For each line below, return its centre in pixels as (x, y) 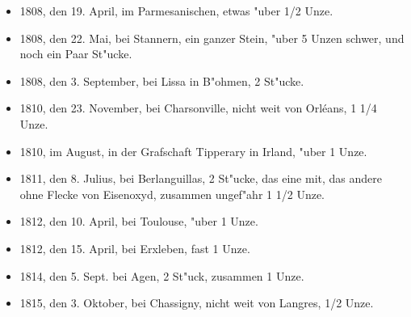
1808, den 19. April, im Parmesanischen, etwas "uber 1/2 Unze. (176, 11)
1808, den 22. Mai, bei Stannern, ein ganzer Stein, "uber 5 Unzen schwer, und (212, 38)
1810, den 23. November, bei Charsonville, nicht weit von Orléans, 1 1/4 (198, 108)
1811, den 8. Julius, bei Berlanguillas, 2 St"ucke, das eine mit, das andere (201, 178)
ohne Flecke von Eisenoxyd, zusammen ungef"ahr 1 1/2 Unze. (172, 194)
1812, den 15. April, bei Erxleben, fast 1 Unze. (135, 248)
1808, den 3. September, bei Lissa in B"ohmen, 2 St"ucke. (162, 80)
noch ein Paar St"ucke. (76, 54)
